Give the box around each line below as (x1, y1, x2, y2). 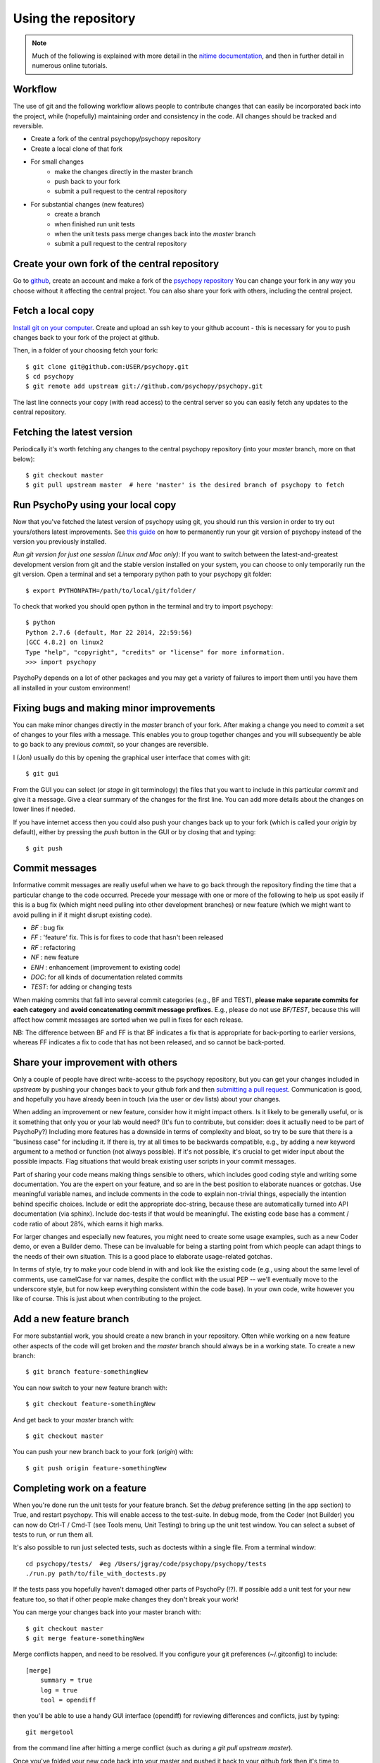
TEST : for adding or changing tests (30, 982, 132, 991)
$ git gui (25, 769, 59, 778)
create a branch (54, 210, 101, 219)
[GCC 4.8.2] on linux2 (25, 638, 104, 647)
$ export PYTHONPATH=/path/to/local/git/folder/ (25, 586, 196, 594)
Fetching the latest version (13, 427, 133, 439)
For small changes (30, 157, 84, 166)
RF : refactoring (30, 943, 76, 951)
